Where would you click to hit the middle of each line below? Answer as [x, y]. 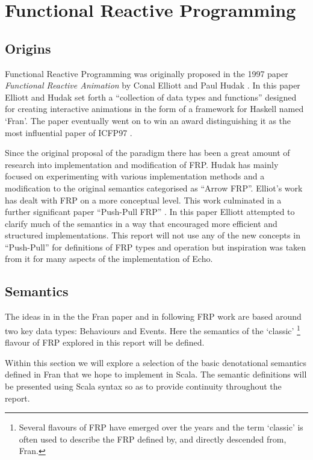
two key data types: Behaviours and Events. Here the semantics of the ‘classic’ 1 [153, 329]
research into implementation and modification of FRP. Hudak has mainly [142, 164]
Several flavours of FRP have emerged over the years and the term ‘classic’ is [161, 427]
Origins [28, 48]
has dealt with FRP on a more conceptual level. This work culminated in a [143, 200]
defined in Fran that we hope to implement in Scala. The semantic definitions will [156, 374]
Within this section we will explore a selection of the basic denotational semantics [156, 362]
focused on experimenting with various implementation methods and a [135, 176]
